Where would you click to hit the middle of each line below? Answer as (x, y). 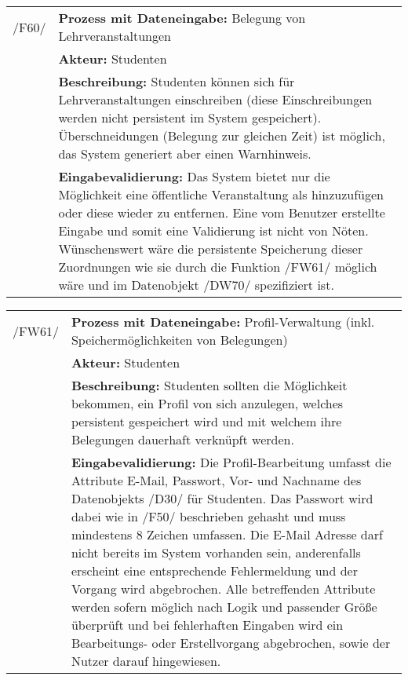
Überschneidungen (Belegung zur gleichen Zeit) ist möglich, (222, 135)
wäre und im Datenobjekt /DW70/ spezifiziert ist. (196, 285)
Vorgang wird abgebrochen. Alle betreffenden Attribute (223, 589)
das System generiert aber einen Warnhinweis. (185, 154)
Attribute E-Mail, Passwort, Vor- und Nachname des (216, 480)
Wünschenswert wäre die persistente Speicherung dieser (211, 249)
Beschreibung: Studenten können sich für (177, 81)
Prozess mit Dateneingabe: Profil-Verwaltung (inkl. (223, 322)
